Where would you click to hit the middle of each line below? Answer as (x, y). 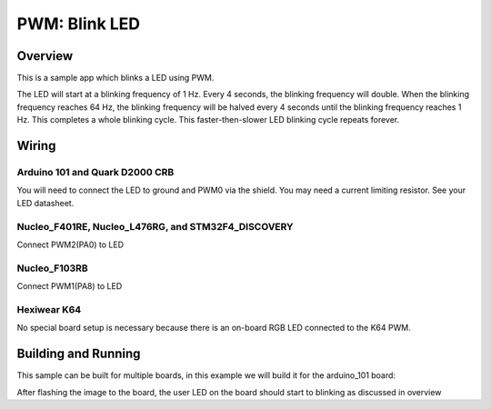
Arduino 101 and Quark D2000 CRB (95, 173)
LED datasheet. (45, 203)
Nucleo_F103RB (52, 268)
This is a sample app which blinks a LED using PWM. (115, 78)
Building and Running (79, 354)
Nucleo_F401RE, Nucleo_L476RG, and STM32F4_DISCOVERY (155, 226)
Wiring (36, 146)
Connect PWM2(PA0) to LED (70, 244)
